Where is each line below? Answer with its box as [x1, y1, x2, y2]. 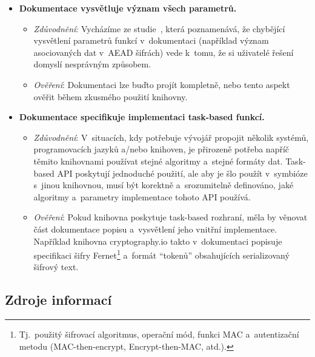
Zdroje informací [5, 290, 112, 309]
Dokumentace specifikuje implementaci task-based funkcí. [19, 110, 265, 123]
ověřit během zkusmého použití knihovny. [33, 90, 188, 103]
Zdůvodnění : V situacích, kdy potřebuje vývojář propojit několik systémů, [33, 131, 309, 143]
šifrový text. [33, 260, 79, 273]
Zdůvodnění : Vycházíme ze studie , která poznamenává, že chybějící [33, 22, 285, 35]
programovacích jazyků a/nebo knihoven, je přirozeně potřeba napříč [33, 143, 290, 155]
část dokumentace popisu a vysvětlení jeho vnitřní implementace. [33, 222, 277, 235]
